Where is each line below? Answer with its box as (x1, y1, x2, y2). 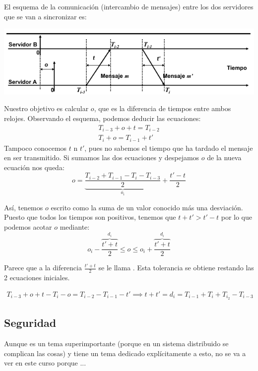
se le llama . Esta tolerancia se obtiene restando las (98, 262, 254, 273)
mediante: (60, 221, 90, 232)
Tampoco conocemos (4, 142, 67, 153)
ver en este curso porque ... (4, 358, 86, 368)
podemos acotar (4, 221, 52, 232)
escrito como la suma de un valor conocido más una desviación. (51, 202, 243, 212)
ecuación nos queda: (4, 162, 64, 172)
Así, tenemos (4, 202, 43, 212)
